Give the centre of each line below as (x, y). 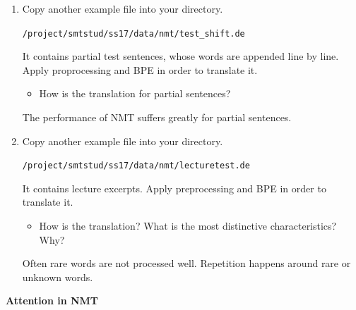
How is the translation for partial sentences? (135, 93)
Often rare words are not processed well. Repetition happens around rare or (186, 263)
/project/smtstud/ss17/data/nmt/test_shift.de (133, 33)
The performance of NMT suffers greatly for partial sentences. (157, 117)
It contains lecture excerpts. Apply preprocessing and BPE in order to (174, 188)
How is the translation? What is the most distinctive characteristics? (188, 226)
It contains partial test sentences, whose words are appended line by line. (180, 56)
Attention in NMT (52, 300)
